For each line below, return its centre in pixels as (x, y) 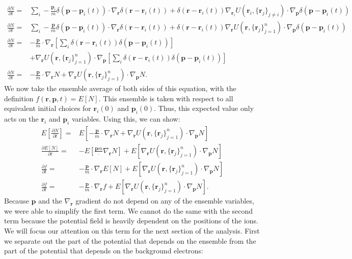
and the (50, 201)
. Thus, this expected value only (204, 108)
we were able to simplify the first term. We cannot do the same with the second (129, 210)
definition (19, 98)
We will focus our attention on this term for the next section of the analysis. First (132, 231)
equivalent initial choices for (48, 108)
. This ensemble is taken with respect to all (166, 98)
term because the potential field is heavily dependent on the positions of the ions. (131, 221)
